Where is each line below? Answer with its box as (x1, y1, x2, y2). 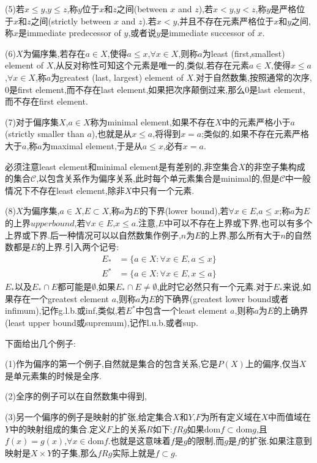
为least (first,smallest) (202, 46, 285, 59)
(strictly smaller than (5, 127, 84, 140)
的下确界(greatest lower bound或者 (155, 292, 289, 305)
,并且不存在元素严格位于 (177, 14, 274, 27)
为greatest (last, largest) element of (51, 70, 184, 83)
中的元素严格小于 (222, 115, 291, 128)
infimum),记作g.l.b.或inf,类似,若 (5, 304, 126, 317)
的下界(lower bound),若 (139, 204, 229, 217)
